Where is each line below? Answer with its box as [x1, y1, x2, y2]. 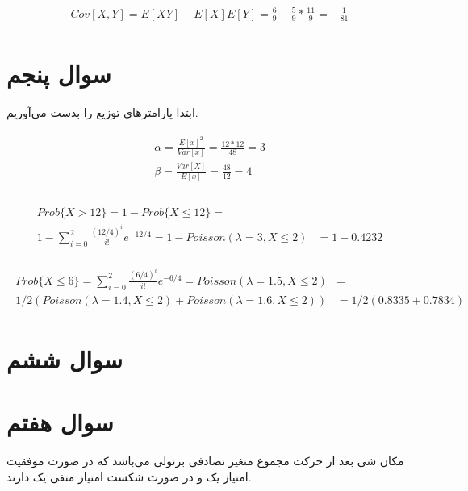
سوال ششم [6, 342, 123, 375]
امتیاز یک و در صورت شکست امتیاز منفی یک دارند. [6, 468, 252, 485]
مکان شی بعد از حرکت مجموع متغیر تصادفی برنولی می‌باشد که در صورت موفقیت [6, 452, 404, 469]
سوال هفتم [6, 406, 114, 439]
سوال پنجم [6, 56, 111, 89]
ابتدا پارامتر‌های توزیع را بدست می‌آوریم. [6, 103, 198, 120]
